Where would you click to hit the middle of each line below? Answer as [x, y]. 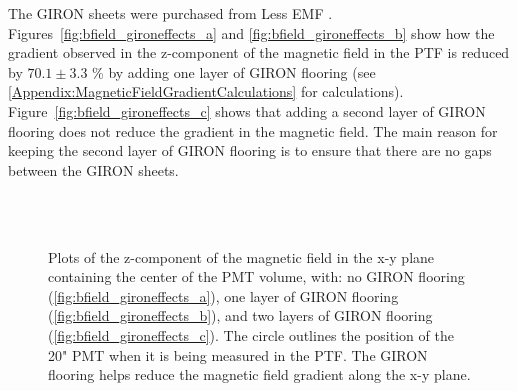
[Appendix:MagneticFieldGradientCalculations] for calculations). [206, 91]
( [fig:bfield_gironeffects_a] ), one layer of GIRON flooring [223, 295]
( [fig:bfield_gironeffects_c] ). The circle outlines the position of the [251, 334]
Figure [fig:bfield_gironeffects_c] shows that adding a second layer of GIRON [247, 110]
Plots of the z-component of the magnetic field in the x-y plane [241, 256]
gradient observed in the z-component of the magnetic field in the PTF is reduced [259, 52]
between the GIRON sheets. [93, 169]
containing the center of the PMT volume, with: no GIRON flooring [256, 276]
